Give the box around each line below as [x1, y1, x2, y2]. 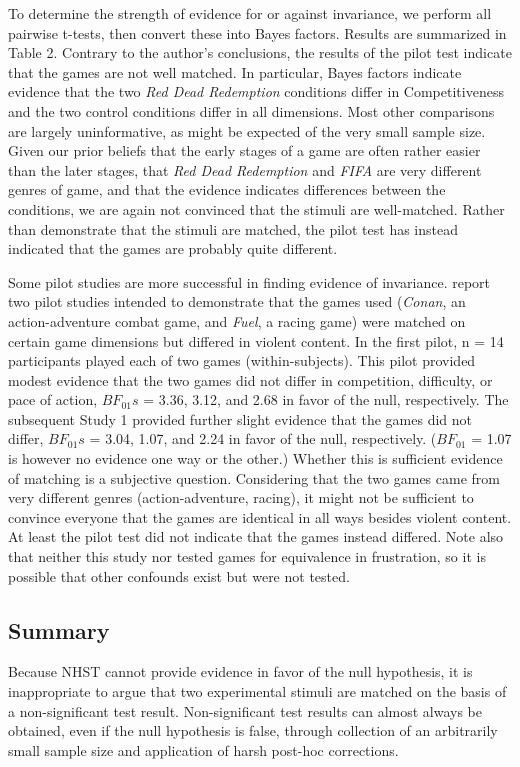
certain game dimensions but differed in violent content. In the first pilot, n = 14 [8, 330, 504, 351]
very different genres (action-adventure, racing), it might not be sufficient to [8, 487, 474, 508]
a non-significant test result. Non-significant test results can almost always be [8, 700, 483, 721]
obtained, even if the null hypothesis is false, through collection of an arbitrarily [8, 720, 498, 741]
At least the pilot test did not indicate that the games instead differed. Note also [8, 526, 504, 547]
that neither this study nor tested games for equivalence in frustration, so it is [8, 546, 486, 567]
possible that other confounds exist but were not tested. [8, 565, 350, 586]
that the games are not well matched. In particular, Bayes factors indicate [8, 61, 462, 82]
